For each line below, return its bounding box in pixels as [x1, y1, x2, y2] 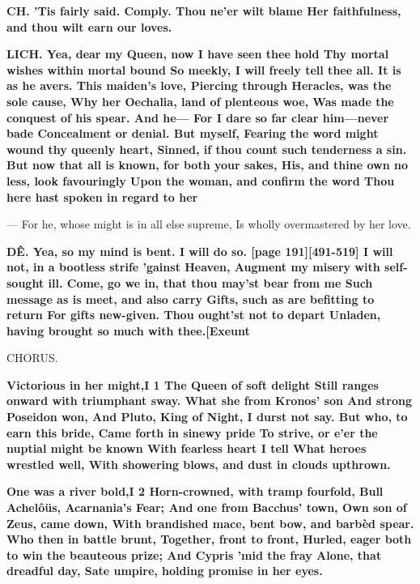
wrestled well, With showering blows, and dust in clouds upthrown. [6, 455, 391, 472]
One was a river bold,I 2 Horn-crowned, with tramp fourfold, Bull [6, 483, 384, 500]
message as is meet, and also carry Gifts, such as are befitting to [6, 290, 375, 307]
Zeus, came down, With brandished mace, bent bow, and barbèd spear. [6, 514, 414, 531]
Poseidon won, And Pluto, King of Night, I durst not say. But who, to [6, 408, 408, 425]
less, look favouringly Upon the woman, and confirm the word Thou [6, 172, 395, 189]
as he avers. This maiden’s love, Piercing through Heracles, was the [6, 77, 392, 94]
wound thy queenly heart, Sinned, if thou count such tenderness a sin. [6, 140, 407, 157]
